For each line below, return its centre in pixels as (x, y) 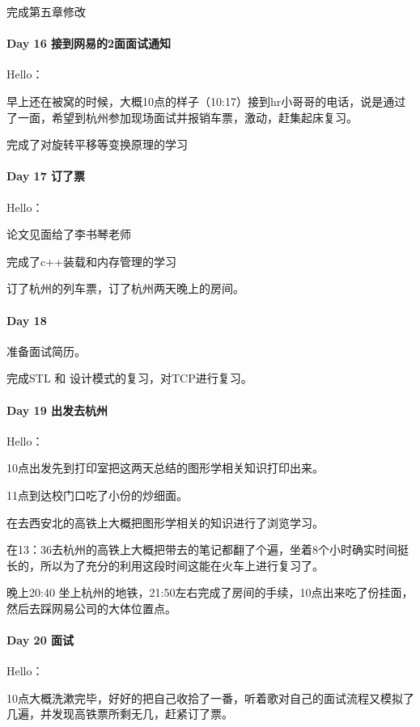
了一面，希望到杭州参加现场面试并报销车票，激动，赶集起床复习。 (182, 117)
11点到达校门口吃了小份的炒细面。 (97, 495)
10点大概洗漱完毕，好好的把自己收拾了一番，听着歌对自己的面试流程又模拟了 (210, 697)
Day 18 (27, 320)
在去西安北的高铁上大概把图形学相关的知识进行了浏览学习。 (165, 522)
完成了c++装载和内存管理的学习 (91, 261)
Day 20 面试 (40, 640)
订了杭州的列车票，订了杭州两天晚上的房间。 (125, 288)
